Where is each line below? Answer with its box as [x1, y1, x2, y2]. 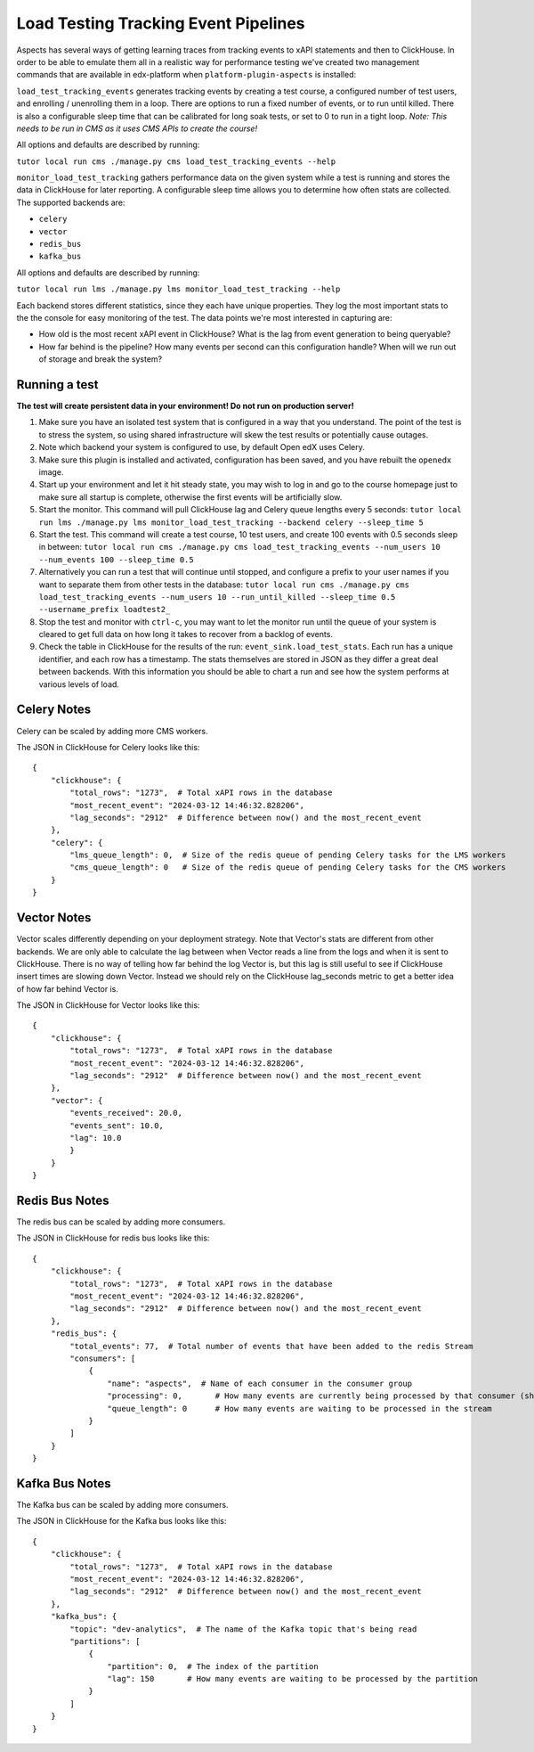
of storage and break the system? [38, 354, 163, 364]
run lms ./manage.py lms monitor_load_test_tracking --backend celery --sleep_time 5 [38, 517, 425, 528]
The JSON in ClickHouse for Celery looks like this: [16, 741, 200, 752]
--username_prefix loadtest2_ [38, 604, 171, 615]
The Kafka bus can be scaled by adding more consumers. [16, 1500, 229, 1510]
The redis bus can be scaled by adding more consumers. [16, 1216, 226, 1227]
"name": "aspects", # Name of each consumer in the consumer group [107, 1378, 413, 1388]
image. [38, 467, 64, 477]
